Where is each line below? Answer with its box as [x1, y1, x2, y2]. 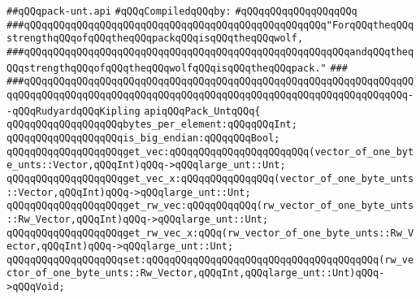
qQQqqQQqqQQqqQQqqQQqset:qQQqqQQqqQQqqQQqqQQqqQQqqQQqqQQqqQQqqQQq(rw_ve [6, 253, 414, 266]
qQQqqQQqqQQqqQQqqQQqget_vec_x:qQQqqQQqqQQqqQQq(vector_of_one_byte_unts [6, 172, 414, 184]
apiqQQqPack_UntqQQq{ [144, 105, 261, 117]
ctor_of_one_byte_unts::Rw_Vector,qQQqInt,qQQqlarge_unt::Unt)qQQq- [6, 267, 385, 279]
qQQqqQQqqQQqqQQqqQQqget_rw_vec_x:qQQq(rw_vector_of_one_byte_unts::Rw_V [6, 227, 414, 239]
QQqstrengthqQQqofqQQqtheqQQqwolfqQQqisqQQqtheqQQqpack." [6, 62, 327, 74]
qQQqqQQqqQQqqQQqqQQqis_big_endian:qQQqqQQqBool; [6, 132, 280, 144]
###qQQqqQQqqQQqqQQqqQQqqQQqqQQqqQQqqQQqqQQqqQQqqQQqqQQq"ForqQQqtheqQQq [6, 19, 414, 31]
